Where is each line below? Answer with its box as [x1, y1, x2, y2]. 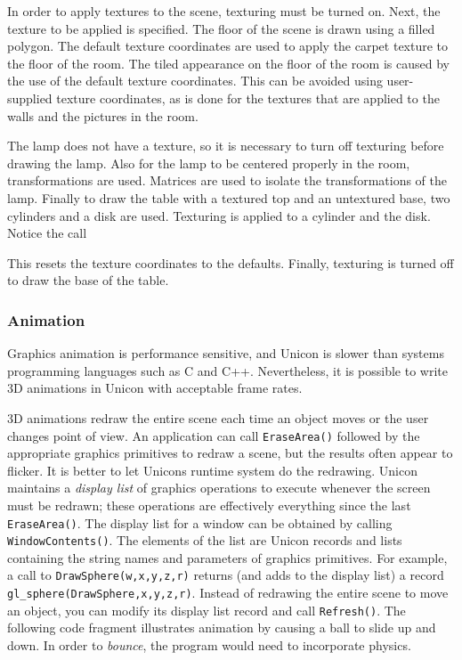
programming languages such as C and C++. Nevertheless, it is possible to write [7, 361, 449, 379]
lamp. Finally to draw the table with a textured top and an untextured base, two [7, 188, 450, 207]
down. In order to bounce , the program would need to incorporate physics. [7, 636, 411, 654]
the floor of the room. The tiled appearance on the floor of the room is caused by [7, 53, 450, 72]
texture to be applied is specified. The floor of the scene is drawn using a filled [7, 19, 435, 37]
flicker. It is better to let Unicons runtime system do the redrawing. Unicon [7, 460, 417, 479]
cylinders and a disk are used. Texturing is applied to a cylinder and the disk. [7, 206, 431, 224]
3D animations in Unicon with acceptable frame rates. [7, 379, 303, 397]
